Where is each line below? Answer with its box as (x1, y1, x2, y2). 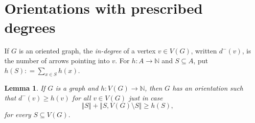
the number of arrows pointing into (4, 55, 110, 65)
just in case (128, 92, 163, 102)
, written (191, 46, 217, 56)
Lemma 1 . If (4, 83, 46, 93)
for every (4, 109, 31, 120)
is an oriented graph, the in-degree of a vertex (19, 46, 156, 56)
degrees (4, 17, 56, 37)
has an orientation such (172, 83, 243, 93)
